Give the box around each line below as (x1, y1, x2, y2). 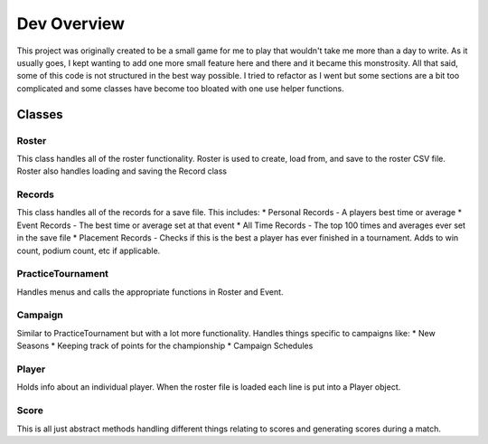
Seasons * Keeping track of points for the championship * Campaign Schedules (16, 340, 314, 352)
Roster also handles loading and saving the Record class (16, 165, 228, 176)
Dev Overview (16, 14, 126, 33)
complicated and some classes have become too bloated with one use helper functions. (16, 82, 344, 94)
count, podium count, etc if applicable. (16, 245, 161, 256)
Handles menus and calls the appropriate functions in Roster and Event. (16, 286, 284, 298)
